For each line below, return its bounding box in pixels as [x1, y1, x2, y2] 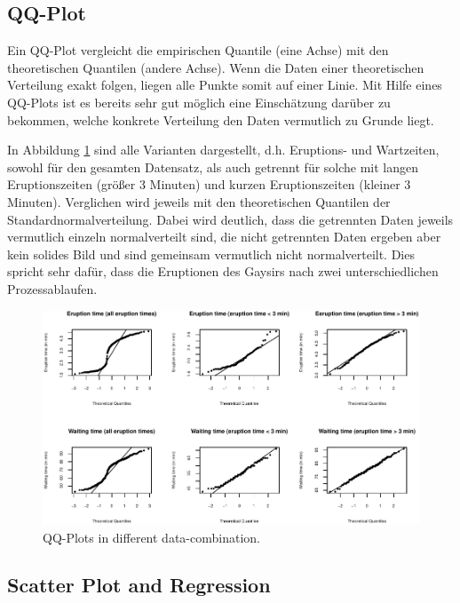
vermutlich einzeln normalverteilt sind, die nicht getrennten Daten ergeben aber [7, 227, 441, 246]
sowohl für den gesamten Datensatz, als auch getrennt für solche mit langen [7, 157, 419, 176]
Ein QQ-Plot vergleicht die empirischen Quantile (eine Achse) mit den [7, 41, 389, 60]
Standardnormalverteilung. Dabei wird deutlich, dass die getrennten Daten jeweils [7, 210, 454, 228]
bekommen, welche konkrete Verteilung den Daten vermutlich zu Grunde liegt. [7, 110, 434, 129]
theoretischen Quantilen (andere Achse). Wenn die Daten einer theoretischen [7, 58, 424, 76]
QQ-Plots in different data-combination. [43, 528, 260, 546]
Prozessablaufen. [7, 279, 98, 298]
